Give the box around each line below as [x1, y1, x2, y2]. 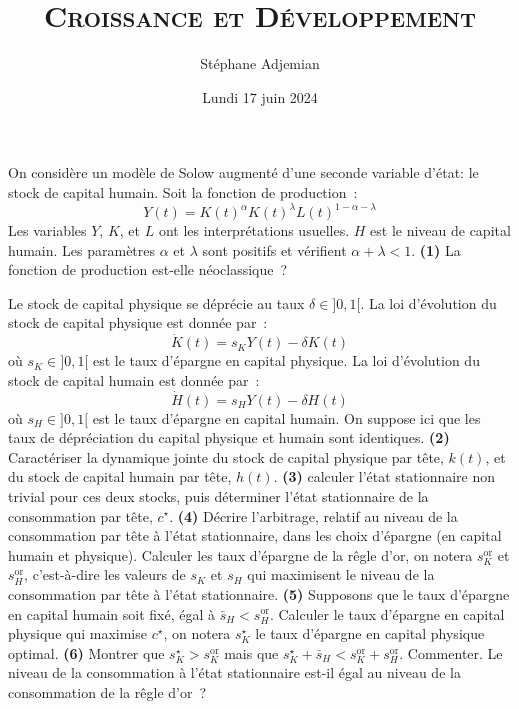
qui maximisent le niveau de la [247, 564, 435, 585]
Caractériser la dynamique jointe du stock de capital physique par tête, [8, 446, 444, 467]
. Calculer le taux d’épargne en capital [269, 603, 505, 624]
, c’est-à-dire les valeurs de [24, 564, 186, 585]
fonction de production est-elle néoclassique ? [8, 259, 288, 280]
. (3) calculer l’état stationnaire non [273, 466, 496, 487]
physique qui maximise [8, 623, 147, 644]
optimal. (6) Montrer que [8, 642, 165, 663]
